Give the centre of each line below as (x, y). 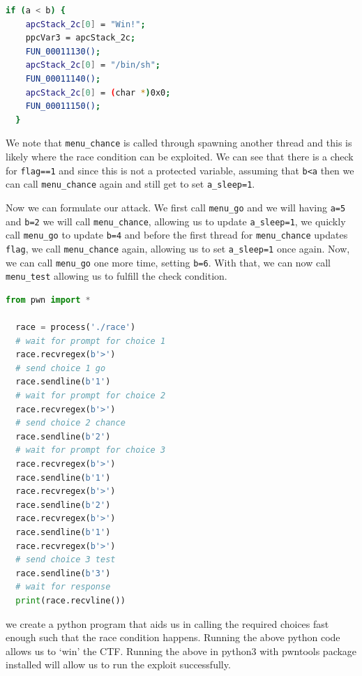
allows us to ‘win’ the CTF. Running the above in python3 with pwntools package (181, 651)
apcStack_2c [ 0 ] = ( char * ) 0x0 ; (98, 92)
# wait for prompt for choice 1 (91, 341)
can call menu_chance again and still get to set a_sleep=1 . (130, 184)
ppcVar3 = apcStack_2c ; (81, 38)
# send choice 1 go (61, 368)
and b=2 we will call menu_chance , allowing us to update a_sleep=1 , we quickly (176, 221)
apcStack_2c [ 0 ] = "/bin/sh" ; (93, 65)
